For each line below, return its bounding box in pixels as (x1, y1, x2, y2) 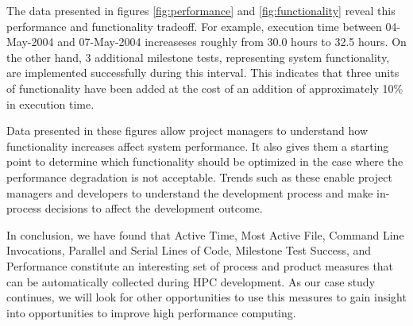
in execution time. (6, 95, 95, 112)
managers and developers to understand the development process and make (6, 184, 373, 201)
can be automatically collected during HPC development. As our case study (6, 273, 376, 290)
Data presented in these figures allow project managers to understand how (6, 122, 368, 139)
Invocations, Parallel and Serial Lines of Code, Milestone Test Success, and (6, 242, 372, 259)
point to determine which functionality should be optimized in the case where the (6, 153, 403, 170)
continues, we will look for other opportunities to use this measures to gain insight (6, 289, 407, 305)
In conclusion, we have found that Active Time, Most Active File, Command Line (6, 226, 404, 243)
